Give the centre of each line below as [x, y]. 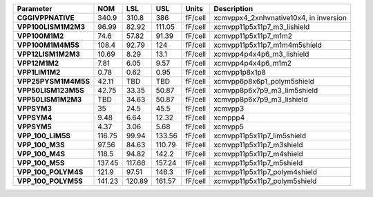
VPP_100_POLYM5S [50, 181]
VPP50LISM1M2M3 [49, 99]
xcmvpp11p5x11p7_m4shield [258, 154]
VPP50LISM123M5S [50, 90]
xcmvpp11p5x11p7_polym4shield [266, 172]
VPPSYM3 [34, 109]
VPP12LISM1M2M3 [49, 54]
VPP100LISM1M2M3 [51, 27]
